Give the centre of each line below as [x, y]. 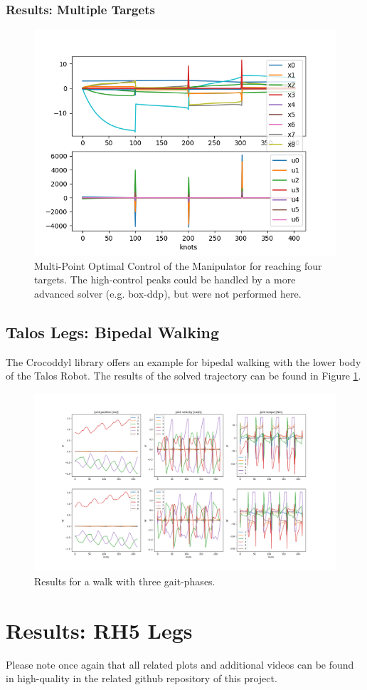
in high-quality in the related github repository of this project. [142, 678]
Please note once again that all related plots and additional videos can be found [180, 664]
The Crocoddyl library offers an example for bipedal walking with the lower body [183, 361]
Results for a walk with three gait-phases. [125, 581]
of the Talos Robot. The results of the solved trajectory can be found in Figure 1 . [183, 376]
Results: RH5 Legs [99, 630]
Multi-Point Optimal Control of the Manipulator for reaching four [178, 265]
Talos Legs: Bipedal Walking [113, 331]
